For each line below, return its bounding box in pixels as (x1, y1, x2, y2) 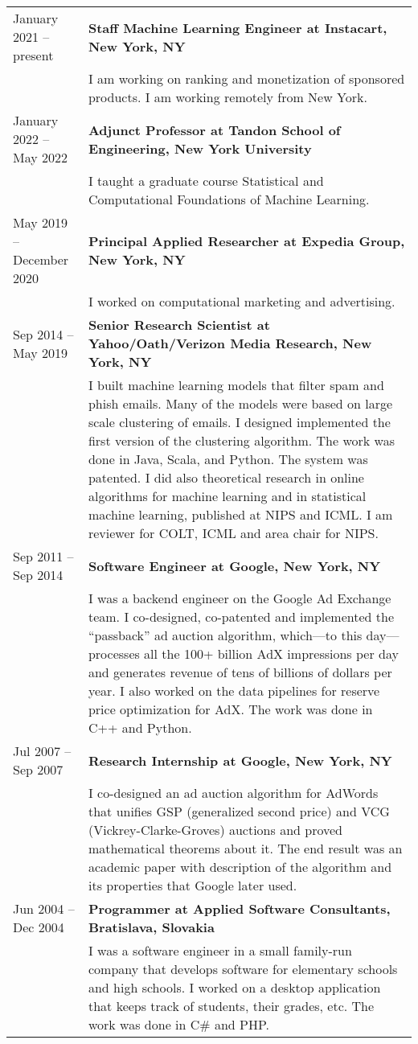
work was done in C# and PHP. (88, 1015, 269, 1034)
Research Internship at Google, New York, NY (88, 750, 392, 770)
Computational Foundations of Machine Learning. (88, 190, 370, 208)
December (13, 250, 69, 269)
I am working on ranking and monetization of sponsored (88, 69, 405, 88)
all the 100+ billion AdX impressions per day (144, 644, 399, 663)
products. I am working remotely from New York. (88, 88, 367, 106)
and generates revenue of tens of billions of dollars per (88, 663, 392, 681)
